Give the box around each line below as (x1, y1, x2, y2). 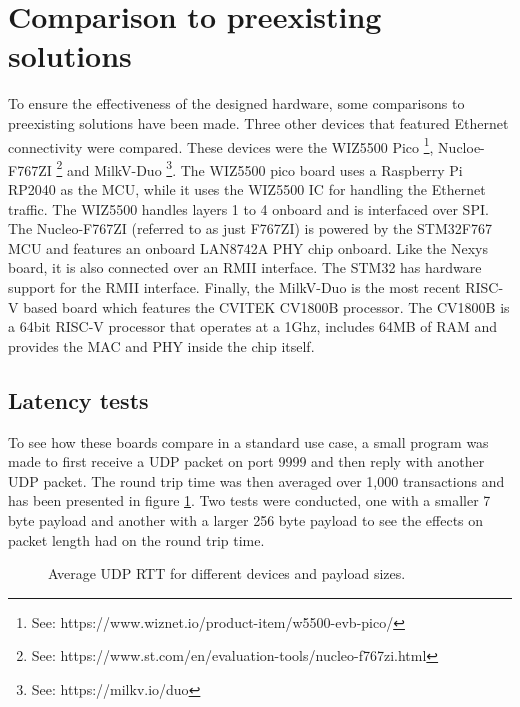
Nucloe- (438, 136, 485, 157)
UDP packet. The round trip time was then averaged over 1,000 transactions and (8, 470, 505, 491)
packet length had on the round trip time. (8, 529, 265, 550)
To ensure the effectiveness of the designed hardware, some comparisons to (8, 93, 465, 114)
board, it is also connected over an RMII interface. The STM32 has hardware (8, 257, 482, 278)
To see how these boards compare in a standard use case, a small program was (8, 431, 489, 452)
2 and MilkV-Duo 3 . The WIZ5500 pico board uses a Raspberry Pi (56, 156, 463, 180)
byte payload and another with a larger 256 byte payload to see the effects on (8, 509, 484, 530)
